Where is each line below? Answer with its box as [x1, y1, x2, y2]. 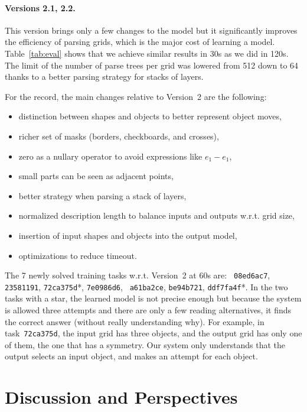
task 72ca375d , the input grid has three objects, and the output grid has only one [5, 327, 302, 339]
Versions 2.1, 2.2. [5, 1, 76, 14]
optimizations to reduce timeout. [18, 249, 137, 261]
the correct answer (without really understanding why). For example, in [5, 315, 264, 327]
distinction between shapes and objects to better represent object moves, [18, 110, 282, 122]
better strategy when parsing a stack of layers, [18, 189, 187, 202]
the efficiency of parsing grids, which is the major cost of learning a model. [5, 35, 275, 48]
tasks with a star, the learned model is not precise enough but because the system [5, 292, 302, 304]
